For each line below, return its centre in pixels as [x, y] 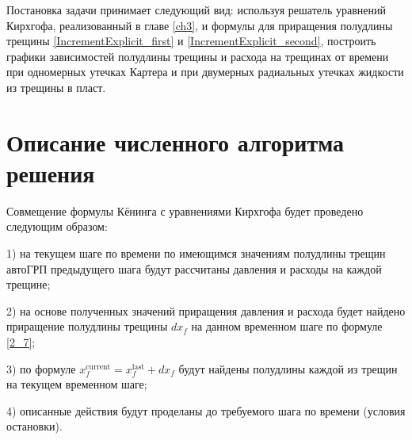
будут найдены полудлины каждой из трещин [288, 368]
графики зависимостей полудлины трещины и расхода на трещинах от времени [198, 56]
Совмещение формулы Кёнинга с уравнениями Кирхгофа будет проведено [185, 210]
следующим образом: [57, 226]
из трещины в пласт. [56, 87]
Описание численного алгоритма [175, 142]
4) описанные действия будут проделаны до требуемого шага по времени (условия [206, 410]
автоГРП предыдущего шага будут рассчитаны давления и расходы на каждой [194, 268]
